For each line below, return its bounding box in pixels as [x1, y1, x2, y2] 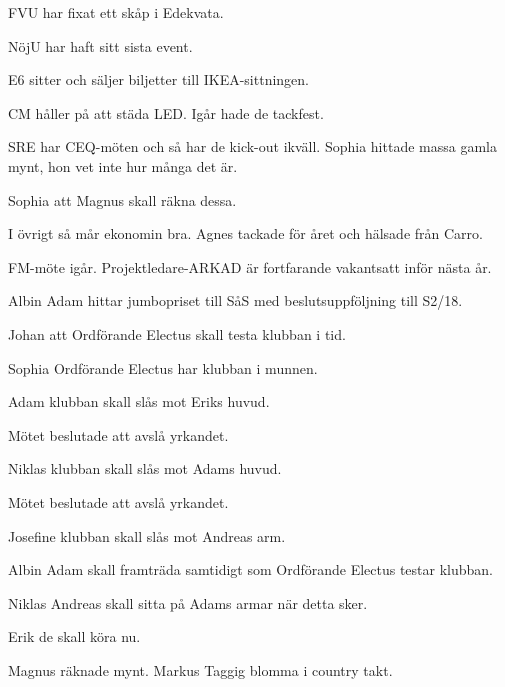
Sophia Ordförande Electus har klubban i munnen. [8, 357, 318, 378]
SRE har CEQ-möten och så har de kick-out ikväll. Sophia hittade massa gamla [8, 136, 497, 157]
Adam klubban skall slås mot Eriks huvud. [8, 391, 270, 412]
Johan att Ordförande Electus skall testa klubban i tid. [8, 323, 346, 344]
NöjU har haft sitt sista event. [8, 35, 193, 56]
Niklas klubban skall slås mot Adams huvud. [8, 458, 282, 479]
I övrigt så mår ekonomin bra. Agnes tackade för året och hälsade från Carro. [8, 223, 483, 244]
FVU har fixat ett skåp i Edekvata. [8, 2, 224, 22]
